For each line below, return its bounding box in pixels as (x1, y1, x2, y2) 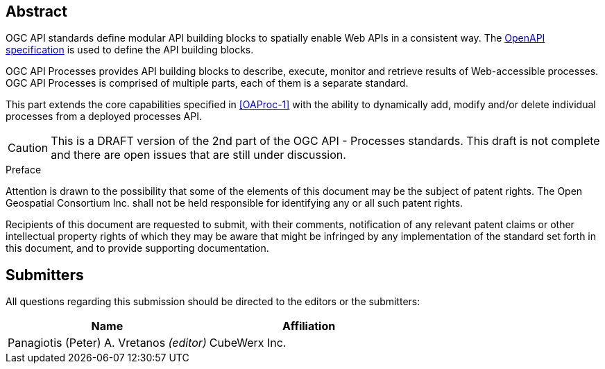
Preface (6, 164, 42, 176)
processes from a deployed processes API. (6, 110, 202, 123)
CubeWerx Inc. (209, 336, 287, 350)
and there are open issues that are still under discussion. (51, 148, 346, 162)
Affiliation (282, 319, 336, 334)
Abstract (6, 3, 67, 20)
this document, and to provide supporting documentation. (6, 242, 269, 255)
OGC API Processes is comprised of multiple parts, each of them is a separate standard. (6, 77, 409, 89)
